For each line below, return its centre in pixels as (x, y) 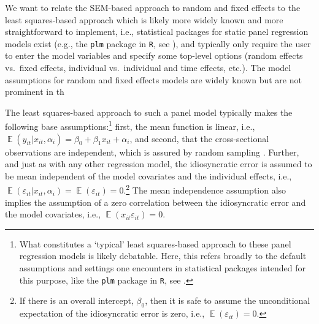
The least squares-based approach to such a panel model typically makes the (149, 112)
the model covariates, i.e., (53, 214)
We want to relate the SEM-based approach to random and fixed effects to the (153, 7)
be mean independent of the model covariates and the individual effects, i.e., (148, 175)
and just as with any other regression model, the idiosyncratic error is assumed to (159, 164)
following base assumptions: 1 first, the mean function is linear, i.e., (130, 126)
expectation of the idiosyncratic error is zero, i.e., (112, 313)
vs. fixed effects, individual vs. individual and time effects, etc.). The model (148, 68)
